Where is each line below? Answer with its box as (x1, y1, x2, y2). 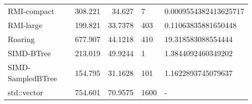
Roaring (8, 33, 35, 45)
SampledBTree (8, 73, 57, 84)
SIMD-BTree (8, 47, 51, 59)
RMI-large (8, 19, 43, 30)
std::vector (8, 87, 44, 98)
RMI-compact (8, 5, 55, 16)
